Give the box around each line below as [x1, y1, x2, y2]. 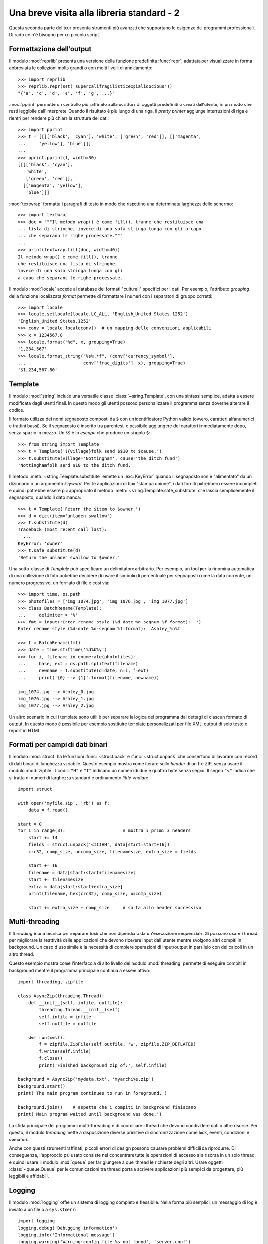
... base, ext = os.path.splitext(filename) [18, 661, 138, 667]
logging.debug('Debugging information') [18, 1225, 118, 1231]
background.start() [18, 1083, 66, 1089]
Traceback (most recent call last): [18, 527, 107, 532]
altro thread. [9, 951, 35, 957]
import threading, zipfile [18, 979, 84, 985]
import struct [18, 786, 52, 792]
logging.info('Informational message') [18, 1232, 115, 1238]
